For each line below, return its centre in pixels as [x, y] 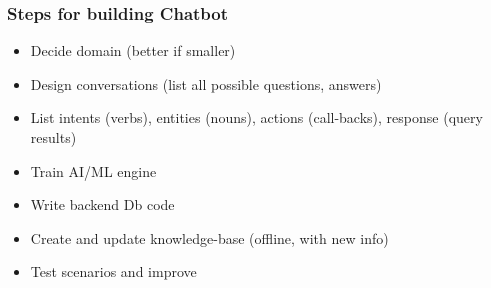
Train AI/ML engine [93, 170]
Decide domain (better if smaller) [133, 50]
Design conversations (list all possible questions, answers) [206, 83]
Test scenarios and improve [113, 271]
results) [53, 137]
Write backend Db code [102, 204]
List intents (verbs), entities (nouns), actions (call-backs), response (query [256, 117]
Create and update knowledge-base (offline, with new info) [209, 237]
